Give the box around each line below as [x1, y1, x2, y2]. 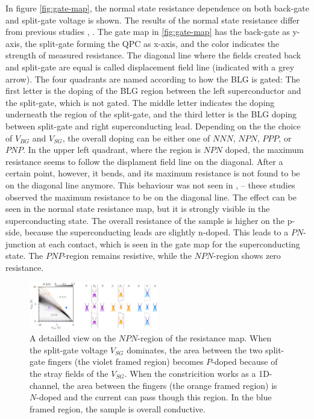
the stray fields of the [30, 367, 108, 379]
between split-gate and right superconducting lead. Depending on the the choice [5, 119, 301, 132]
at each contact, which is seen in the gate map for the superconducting [38, 237, 300, 250]
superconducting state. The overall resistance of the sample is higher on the [5, 214, 284, 226]
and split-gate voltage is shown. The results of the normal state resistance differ [5, 13, 300, 26]
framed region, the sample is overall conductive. [30, 402, 206, 415]
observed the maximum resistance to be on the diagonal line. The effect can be [5, 190, 297, 203]
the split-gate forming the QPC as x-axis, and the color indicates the [25, 37, 280, 49]
